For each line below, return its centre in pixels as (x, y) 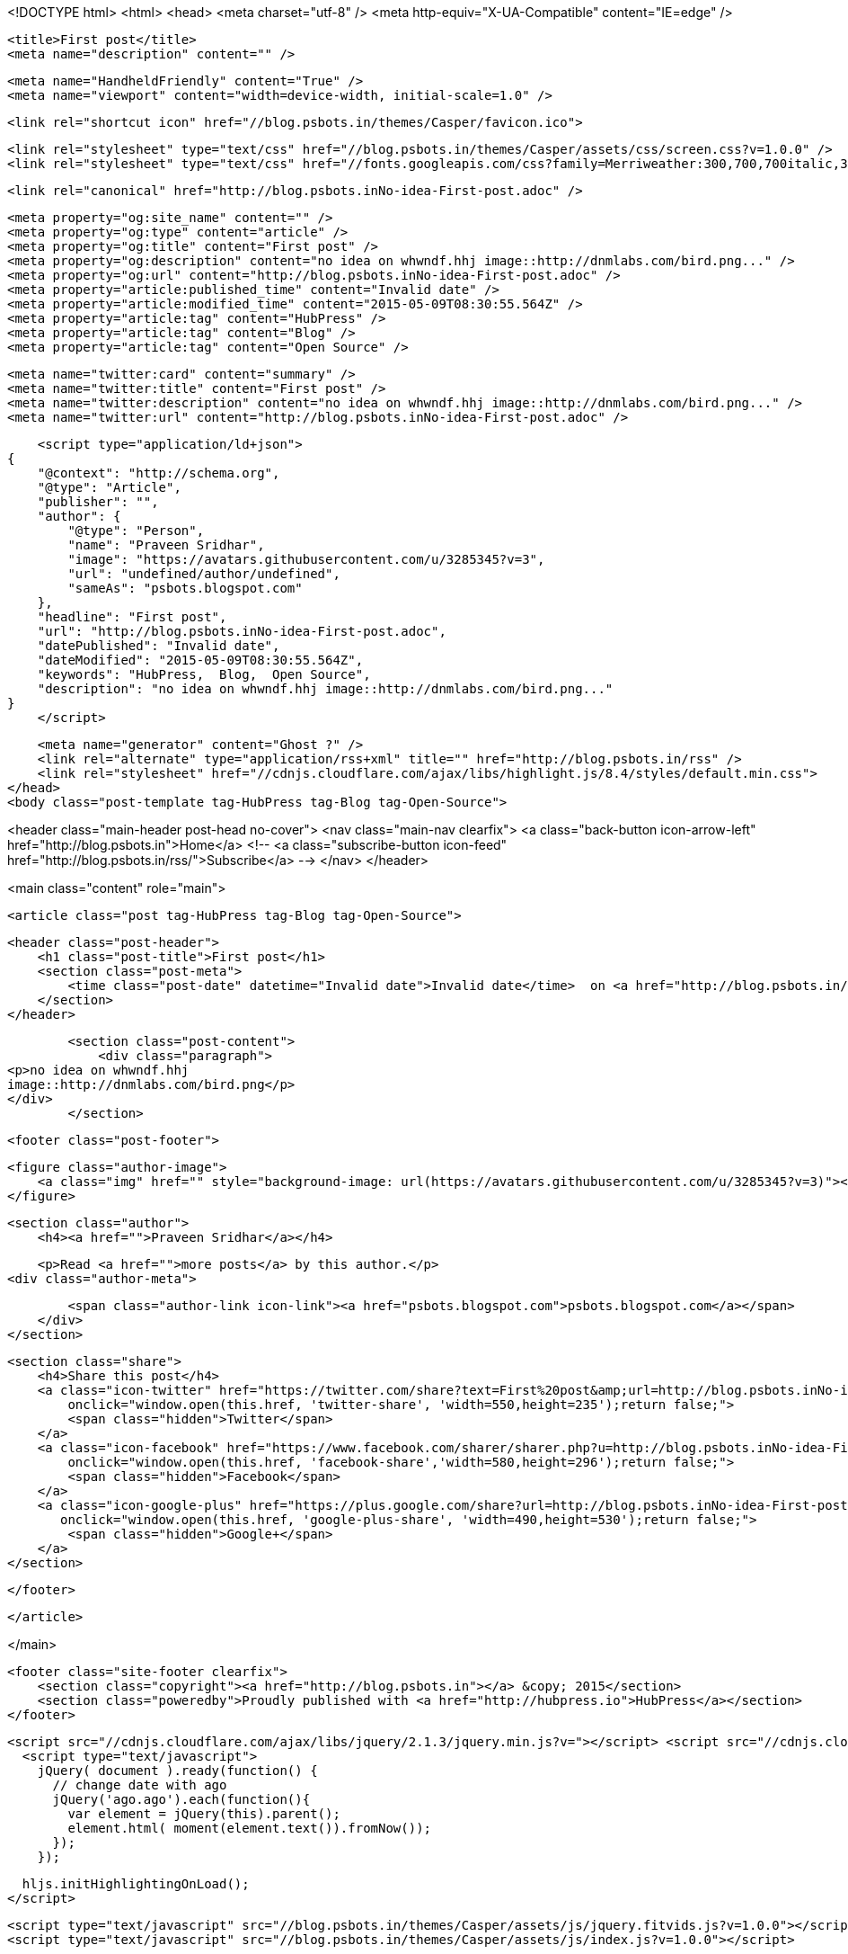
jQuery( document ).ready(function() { (177, 1771)
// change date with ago (140, 1785)
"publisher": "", (98, 502)
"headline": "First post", (132, 617)
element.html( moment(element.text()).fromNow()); (250, 1828)
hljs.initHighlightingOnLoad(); (136, 1884)
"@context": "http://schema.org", (159, 473)
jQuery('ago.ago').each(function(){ (181, 1799)
